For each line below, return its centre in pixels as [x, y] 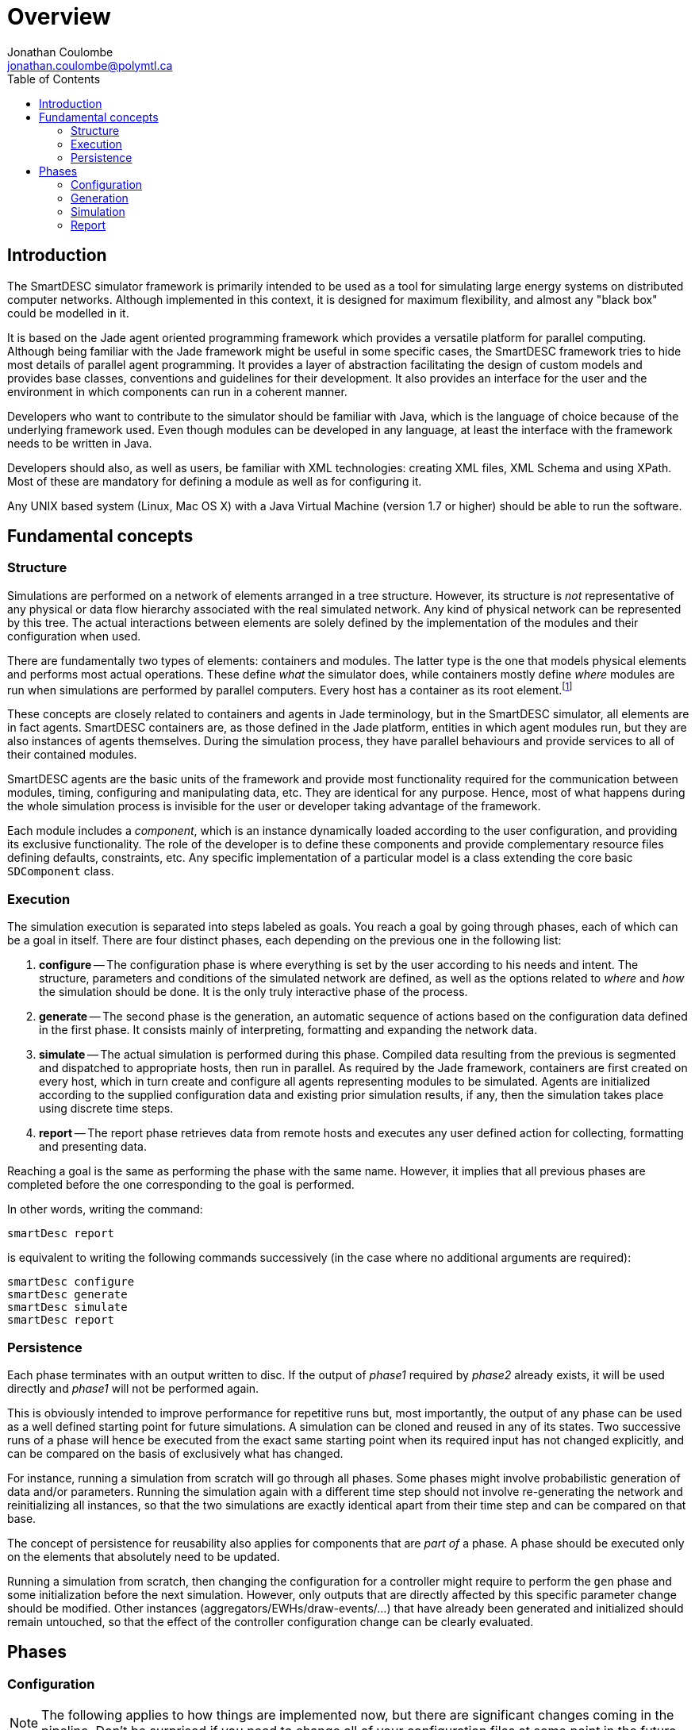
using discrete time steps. [106, 1109]
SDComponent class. [61, 871]
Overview [59, 17]
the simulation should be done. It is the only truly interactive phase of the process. [253, 992]
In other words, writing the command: [105, 1209]
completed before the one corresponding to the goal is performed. [181, 1185]
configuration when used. [74, 636]
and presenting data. [93, 1147]
